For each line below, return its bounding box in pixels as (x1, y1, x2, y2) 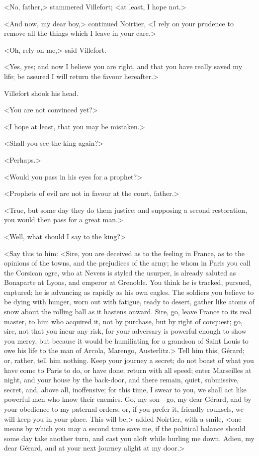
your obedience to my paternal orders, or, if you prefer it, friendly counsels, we (4, 404, 244, 414)
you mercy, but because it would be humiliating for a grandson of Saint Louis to (4, 335, 249, 346)
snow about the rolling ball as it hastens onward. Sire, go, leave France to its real (4, 306, 252, 317)
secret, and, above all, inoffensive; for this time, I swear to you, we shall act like (4, 384, 247, 394)
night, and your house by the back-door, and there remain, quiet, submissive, (4, 374, 239, 385)
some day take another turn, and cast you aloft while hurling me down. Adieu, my (4, 433, 255, 443)
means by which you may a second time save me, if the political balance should (4, 423, 246, 434)
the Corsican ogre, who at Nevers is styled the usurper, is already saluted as (4, 267, 236, 277)
